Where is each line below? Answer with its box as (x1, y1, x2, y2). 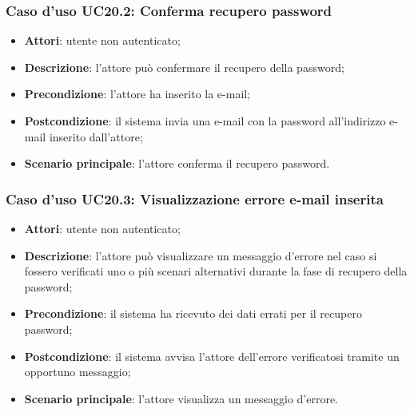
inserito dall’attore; (49, 128, 143, 145)
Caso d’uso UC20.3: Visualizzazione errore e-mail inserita (6, 188, 384, 208)
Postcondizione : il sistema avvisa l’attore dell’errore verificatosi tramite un (24, 347, 400, 364)
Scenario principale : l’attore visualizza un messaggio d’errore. (24, 390, 339, 406)
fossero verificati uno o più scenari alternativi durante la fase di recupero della (24, 263, 408, 279)
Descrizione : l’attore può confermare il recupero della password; (24, 58, 344, 75)
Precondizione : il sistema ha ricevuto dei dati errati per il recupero (24, 305, 362, 322)
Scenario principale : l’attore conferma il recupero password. (24, 155, 330, 172)
